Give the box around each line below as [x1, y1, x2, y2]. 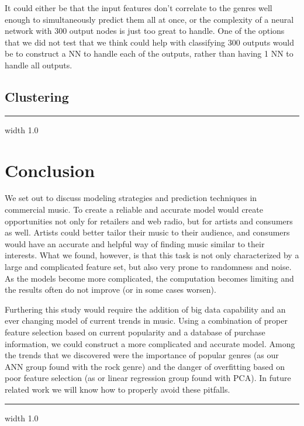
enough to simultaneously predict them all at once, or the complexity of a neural [5, 13, 294, 25]
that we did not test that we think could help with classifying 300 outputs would [5, 36, 294, 48]
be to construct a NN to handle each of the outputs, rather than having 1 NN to [5, 47, 293, 60]
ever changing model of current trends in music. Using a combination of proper [5, 314, 288, 327]
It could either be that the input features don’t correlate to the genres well [5, 2, 272, 13]
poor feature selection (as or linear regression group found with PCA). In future [5, 372, 291, 384]
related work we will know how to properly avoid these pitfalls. [5, 383, 230, 395]
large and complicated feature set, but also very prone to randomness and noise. [5, 261, 292, 273]
